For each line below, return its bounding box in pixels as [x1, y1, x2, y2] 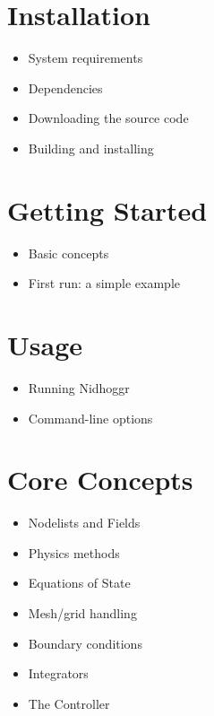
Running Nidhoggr [28, 378, 130, 397]
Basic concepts [28, 243, 109, 262]
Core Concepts [7, 461, 193, 498]
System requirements [28, 48, 143, 67]
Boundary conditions [28, 633, 142, 652]
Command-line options [28, 408, 153, 427]
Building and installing [28, 138, 154, 157]
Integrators [28, 664, 89, 683]
